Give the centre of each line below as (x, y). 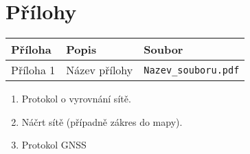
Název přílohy (100, 70)
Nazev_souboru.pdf (192, 70)
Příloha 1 (33, 70)
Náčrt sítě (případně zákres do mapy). (102, 121)
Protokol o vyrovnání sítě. (76, 99)
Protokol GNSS (54, 145)
